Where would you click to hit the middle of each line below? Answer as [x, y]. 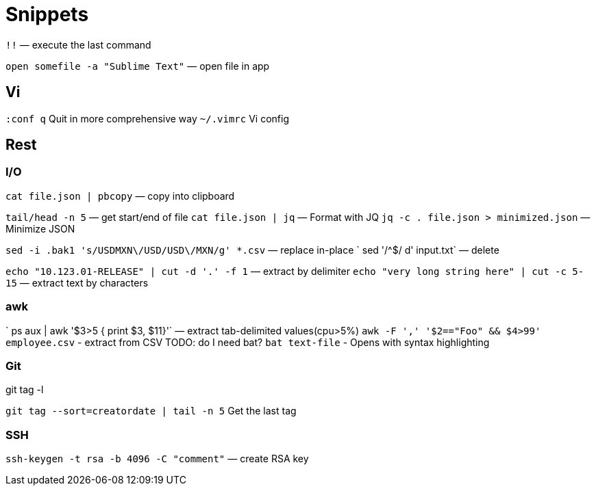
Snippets [47, 14]
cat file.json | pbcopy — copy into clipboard [120, 196]
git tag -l [25, 390]
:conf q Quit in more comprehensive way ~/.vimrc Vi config [147, 118]
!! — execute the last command [78, 44]
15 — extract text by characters [77, 282]
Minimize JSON [40, 228]
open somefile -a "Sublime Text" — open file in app [138, 66]
